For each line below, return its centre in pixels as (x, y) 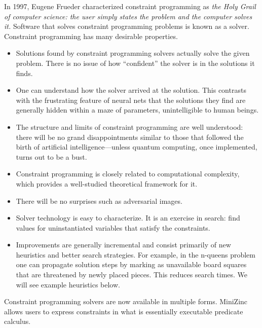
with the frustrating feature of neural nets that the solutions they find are (131, 100)
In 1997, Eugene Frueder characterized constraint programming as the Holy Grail (130, 6)
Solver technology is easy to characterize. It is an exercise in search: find (128, 218)
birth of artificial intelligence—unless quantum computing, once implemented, (137, 147)
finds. (24, 73)
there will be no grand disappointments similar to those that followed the (130, 137)
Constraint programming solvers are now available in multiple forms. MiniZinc (126, 301)
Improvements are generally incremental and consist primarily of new (123, 245)
